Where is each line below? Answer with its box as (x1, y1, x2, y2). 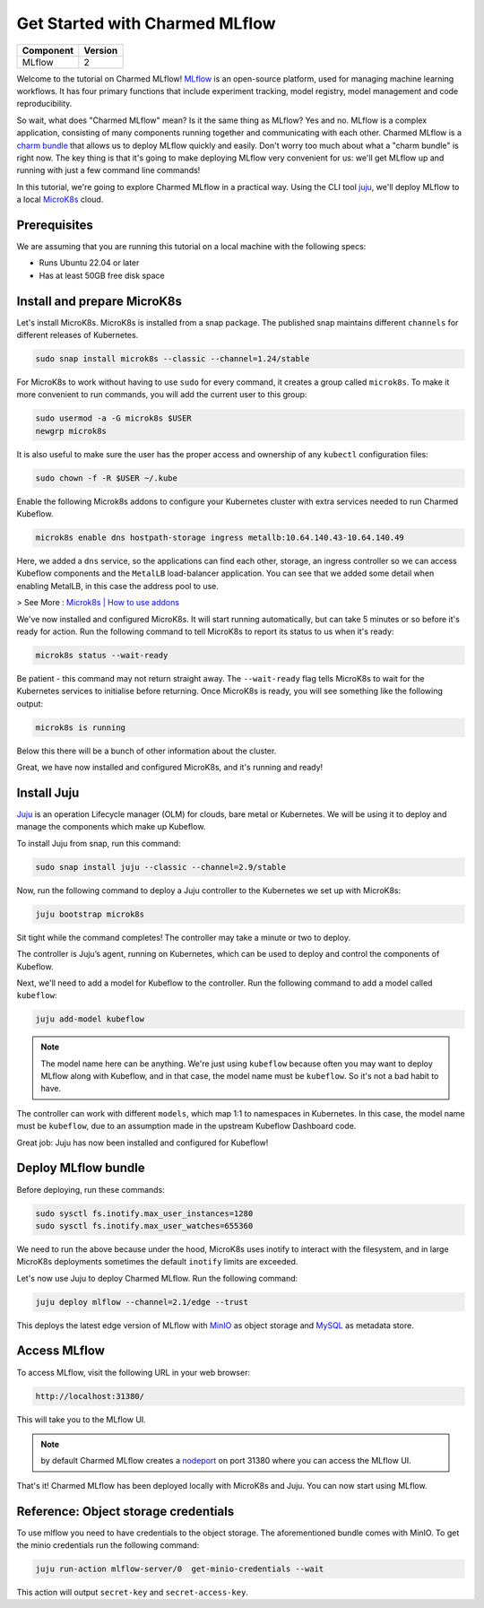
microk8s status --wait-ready (35, 650, 169, 661)
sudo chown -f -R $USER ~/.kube (35, 473, 178, 483)
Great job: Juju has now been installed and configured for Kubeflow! (16, 1137, 269, 1148)
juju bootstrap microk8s (35, 908, 145, 919)
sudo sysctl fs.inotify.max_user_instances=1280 (35, 1208, 254, 1219)
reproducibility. (16, 99, 73, 109)
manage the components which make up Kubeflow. (16, 821, 206, 832)
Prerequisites (16, 217, 93, 232)
